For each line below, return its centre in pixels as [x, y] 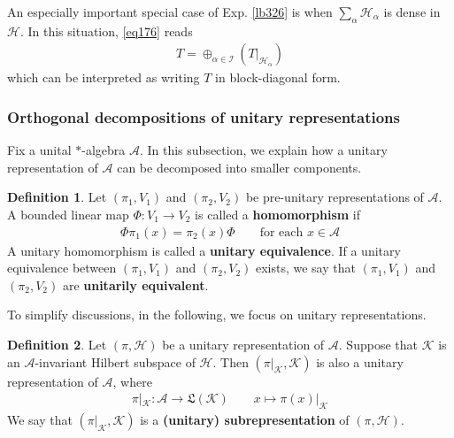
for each [281, 232]
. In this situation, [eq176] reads [106, 31]
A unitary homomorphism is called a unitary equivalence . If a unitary [204, 250]
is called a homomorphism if [278, 215]
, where [132, 381]
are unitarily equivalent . [135, 284]
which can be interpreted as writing [104, 77]
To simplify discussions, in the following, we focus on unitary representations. [217, 315]
